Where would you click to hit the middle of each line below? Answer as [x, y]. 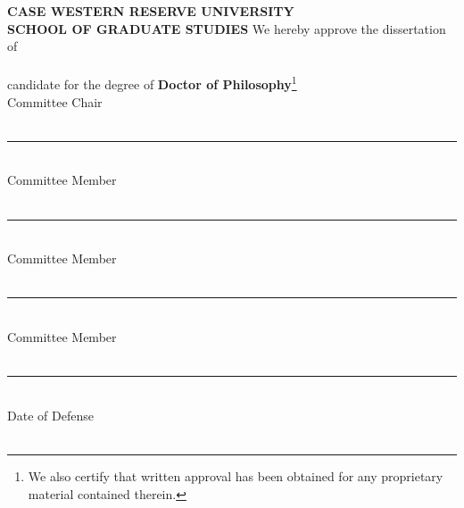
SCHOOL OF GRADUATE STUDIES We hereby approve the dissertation [227, 28]
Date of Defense [50, 415]
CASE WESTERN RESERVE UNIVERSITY [151, 11]
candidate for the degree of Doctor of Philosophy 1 [152, 83]
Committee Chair [55, 101]
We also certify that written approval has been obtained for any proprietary [236, 475]
